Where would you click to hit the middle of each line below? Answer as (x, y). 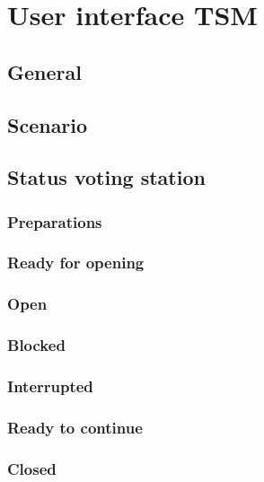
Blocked (36, 345)
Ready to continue (75, 427)
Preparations (55, 221)
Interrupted (50, 386)
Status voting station (106, 177)
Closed (32, 468)
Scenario (48, 124)
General (44, 71)
